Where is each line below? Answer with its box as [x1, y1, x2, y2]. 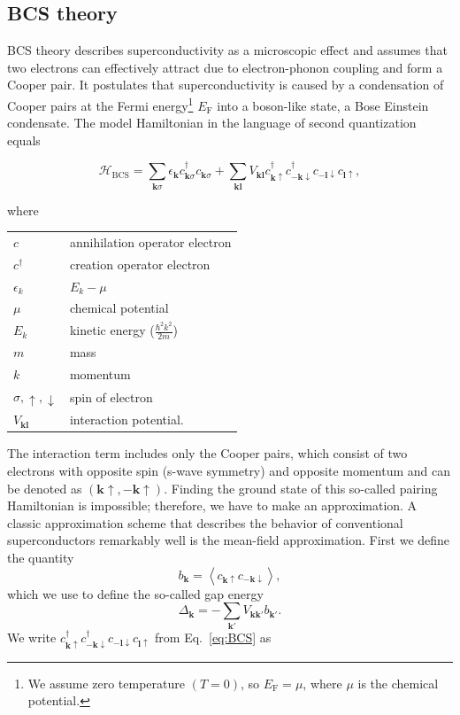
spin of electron [69, 387, 153, 406]
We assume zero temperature [27, 673, 185, 692]
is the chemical [357, 673, 439, 692]
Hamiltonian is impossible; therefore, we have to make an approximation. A [7, 496, 418, 515]
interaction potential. [69, 410, 184, 429]
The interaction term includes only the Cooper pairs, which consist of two [7, 444, 408, 462]
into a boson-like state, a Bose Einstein [217, 96, 429, 114]
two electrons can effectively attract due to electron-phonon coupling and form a [7, 58, 443, 76]
